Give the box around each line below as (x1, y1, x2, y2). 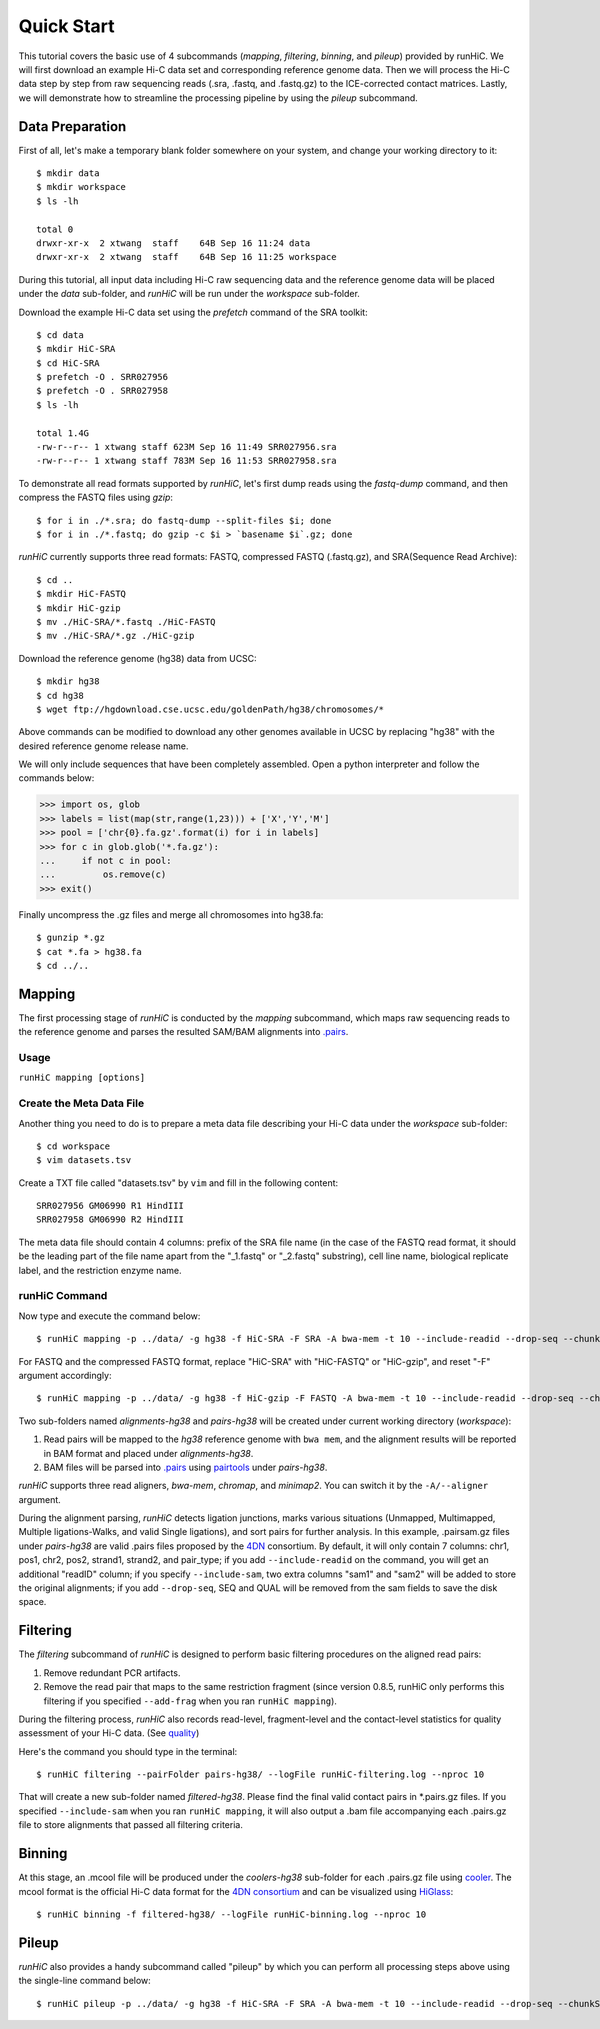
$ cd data (36, 329, 84, 340)
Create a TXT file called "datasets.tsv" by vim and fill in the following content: (18, 1176, 339, 1189)
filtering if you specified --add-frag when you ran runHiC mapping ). (43, 1695, 337, 1707)
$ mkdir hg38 (36, 676, 100, 687)
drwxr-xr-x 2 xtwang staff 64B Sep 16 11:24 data (36, 237, 311, 249)
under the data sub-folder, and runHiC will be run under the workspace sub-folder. (18, 288, 360, 300)
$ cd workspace (36, 1140, 111, 1152)
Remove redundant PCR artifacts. (43, 1666, 181, 1679)
